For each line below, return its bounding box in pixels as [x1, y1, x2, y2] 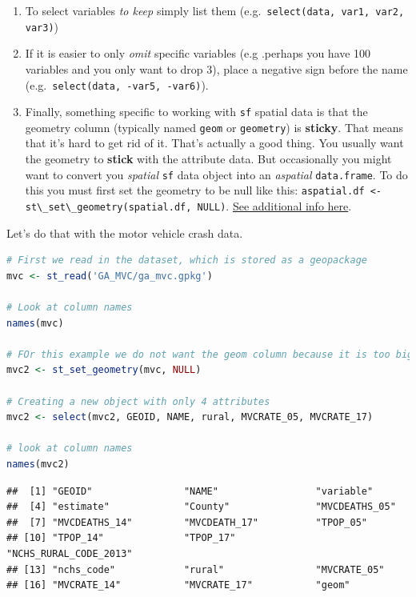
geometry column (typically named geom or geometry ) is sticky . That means [25, 118, 404, 135]
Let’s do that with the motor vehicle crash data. [6, 224, 243, 241]
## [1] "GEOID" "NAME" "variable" [6, 485, 374, 497]
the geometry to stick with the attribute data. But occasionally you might [25, 150, 392, 167]
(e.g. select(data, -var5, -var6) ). [25, 76, 209, 93]
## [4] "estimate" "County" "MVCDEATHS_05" [6, 501, 396, 513]
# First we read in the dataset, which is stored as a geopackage [6, 254, 368, 266]
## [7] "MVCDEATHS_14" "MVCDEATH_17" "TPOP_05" [6, 516, 368, 528]
